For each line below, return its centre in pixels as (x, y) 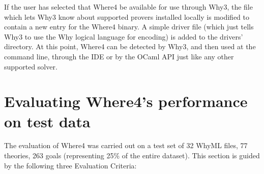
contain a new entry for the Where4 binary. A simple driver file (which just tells (129, 27)
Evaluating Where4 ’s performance (126, 101)
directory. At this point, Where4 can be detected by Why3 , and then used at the (130, 46)
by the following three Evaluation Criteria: (70, 165)
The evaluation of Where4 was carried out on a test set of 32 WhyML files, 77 (126, 145)
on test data (47, 121)
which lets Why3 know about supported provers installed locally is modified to (127, 16)
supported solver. (31, 66)
